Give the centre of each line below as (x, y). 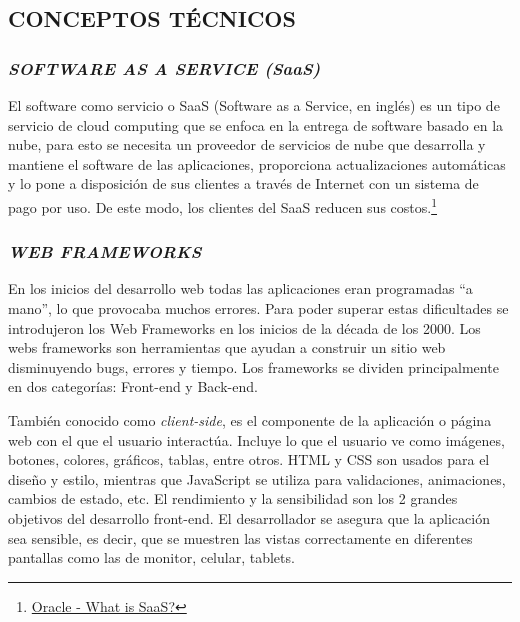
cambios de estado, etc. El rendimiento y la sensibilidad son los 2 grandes (233, 498)
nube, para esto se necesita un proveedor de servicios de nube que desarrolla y (247, 144)
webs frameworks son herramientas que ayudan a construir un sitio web (227, 347)
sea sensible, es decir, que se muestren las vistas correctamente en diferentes (240, 537)
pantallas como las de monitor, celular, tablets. (151, 557)
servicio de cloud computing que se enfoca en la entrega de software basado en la (256, 124)
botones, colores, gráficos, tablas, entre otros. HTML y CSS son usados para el (249, 459)
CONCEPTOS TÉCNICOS (152, 18)
